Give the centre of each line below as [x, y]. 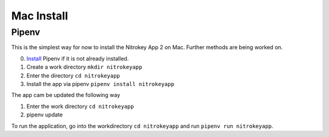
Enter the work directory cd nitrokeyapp [80, 106]
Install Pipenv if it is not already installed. [78, 58]
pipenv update [45, 115]
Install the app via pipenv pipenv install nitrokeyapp [101, 84]
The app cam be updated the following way [66, 95]
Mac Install [40, 16]
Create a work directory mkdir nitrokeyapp [84, 67]
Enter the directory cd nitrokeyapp [73, 75]
